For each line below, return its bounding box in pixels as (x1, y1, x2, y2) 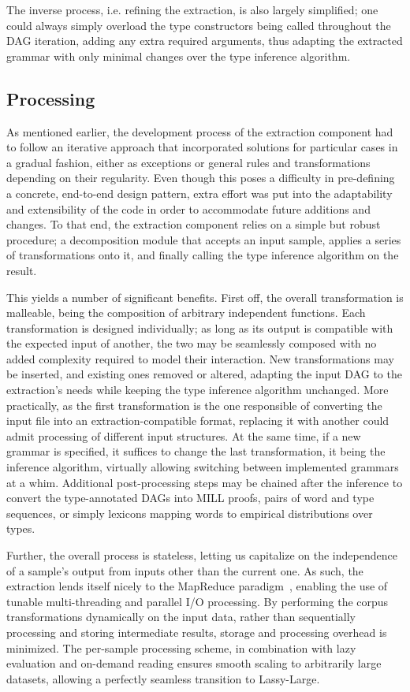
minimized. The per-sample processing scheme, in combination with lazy (6, 639, 356, 656)
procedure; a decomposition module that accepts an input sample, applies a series (6, 231, 401, 247)
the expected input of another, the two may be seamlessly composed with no (6, 335, 377, 352)
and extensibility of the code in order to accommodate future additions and (6, 200, 371, 217)
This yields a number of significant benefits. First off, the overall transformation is (6, 288, 404, 305)
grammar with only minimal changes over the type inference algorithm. (6, 47, 351, 64)
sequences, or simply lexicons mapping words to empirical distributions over (6, 504, 373, 521)
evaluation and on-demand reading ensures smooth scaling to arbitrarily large (6, 655, 382, 672)
